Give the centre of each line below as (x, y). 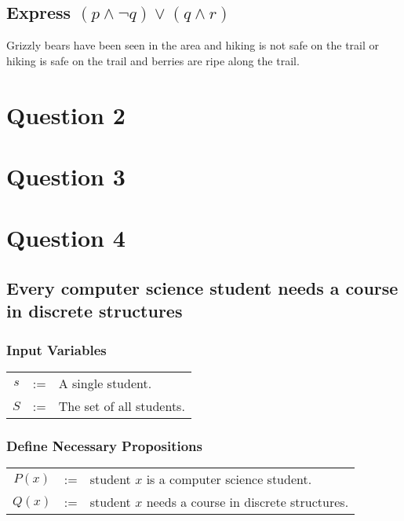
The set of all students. (122, 405)
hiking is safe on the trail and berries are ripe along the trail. (153, 60)
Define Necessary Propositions (104, 445)
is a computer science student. (229, 479)
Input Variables (56, 349)
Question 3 (66, 176)
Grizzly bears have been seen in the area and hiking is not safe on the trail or (193, 45)
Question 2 (66, 114)
